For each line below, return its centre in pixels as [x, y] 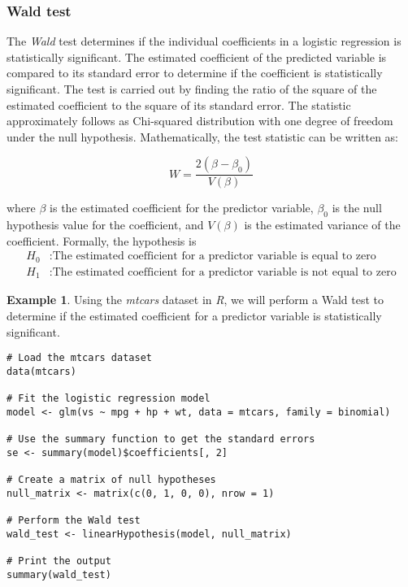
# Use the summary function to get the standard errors [161, 439]
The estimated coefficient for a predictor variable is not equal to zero [224, 272]
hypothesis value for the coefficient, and [105, 225]
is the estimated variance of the [322, 225]
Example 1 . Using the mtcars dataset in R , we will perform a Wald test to [195, 300]
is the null [357, 208]
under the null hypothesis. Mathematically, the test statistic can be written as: [202, 136]
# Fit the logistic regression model [109, 399]
